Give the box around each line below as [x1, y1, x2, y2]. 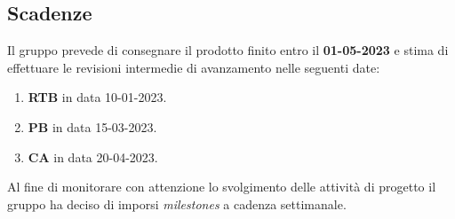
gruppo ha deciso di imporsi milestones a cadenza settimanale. [7, 194, 347, 213]
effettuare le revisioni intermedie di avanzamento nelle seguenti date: [7, 58, 380, 76]
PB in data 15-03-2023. [28, 117, 157, 136]
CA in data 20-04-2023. [28, 147, 158, 166]
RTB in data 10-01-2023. [28, 88, 167, 106]
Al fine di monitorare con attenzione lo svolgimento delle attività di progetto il [7, 177, 436, 196]
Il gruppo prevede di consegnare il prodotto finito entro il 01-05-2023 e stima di [7, 41, 449, 59]
